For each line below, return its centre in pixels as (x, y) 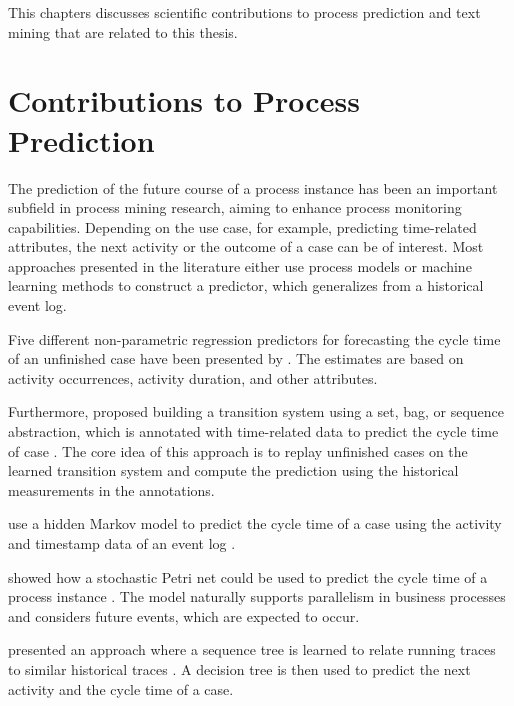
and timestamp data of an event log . (122, 543)
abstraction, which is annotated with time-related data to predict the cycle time (253, 431)
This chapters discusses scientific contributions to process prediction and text (244, 12)
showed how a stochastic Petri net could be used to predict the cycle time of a (248, 576)
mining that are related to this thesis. (123, 31)
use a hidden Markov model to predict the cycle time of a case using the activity (255, 523)
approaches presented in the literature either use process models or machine (240, 265)
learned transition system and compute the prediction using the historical (233, 470)
